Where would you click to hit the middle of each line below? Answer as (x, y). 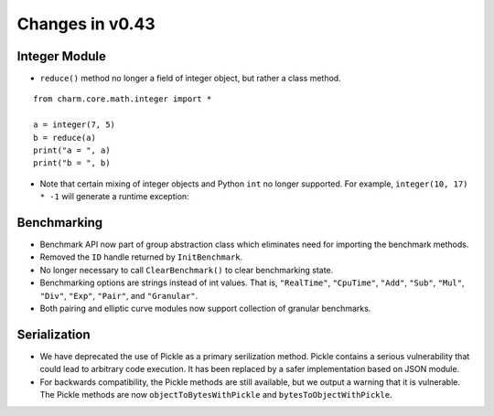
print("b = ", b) (72, 163)
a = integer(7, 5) (75, 125)
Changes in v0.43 (86, 24)
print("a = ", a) (72, 150)
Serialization (54, 334)
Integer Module (62, 56)
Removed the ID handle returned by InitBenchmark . (141, 257)
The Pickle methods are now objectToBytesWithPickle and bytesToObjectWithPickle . (216, 395)
